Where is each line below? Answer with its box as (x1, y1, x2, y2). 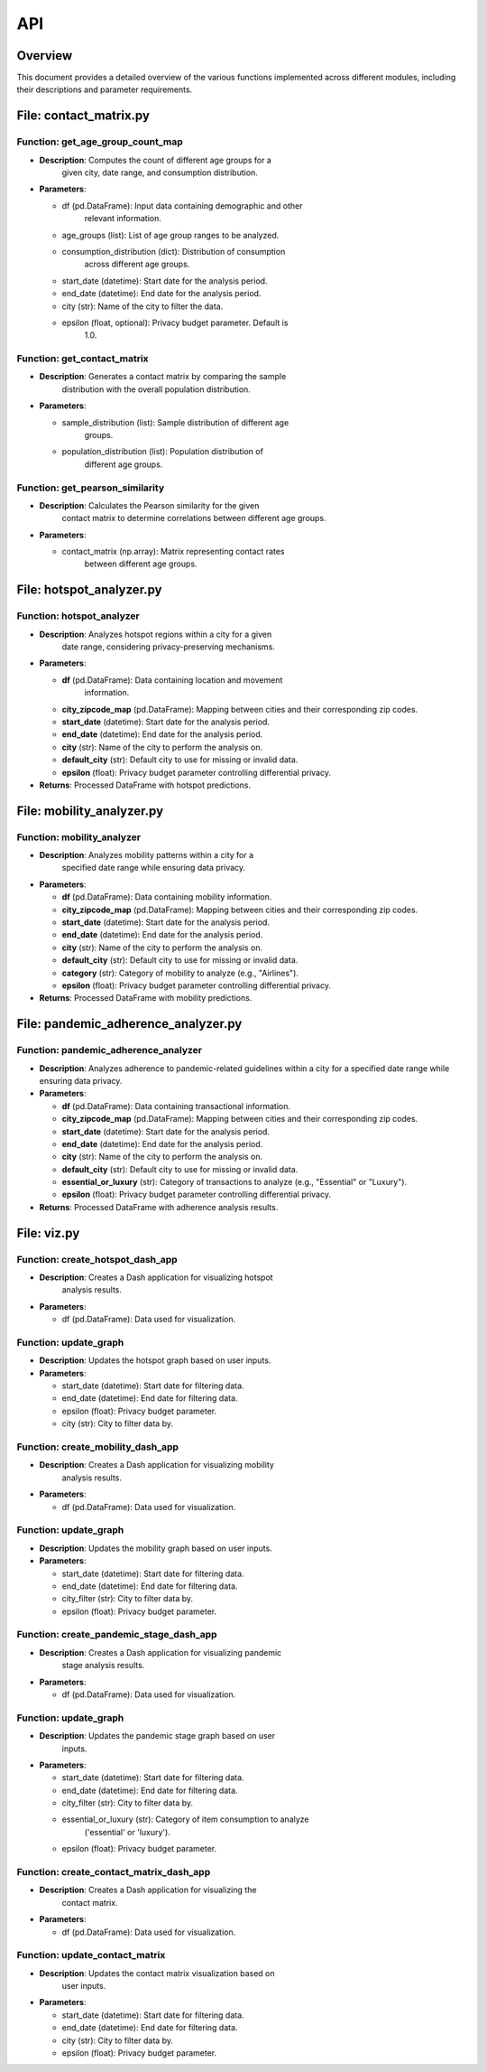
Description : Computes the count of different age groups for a (39, 154, 272, 165)
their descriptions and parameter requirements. (16, 84, 193, 95)
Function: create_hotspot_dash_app (16, 1253, 178, 1265)
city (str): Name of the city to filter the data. (61, 301, 224, 312)
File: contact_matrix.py (16, 108, 151, 124)
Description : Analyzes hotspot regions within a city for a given (39, 629, 272, 639)
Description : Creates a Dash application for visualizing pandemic (39, 1647, 282, 1657)
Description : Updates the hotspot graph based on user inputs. (39, 1355, 271, 1366)
